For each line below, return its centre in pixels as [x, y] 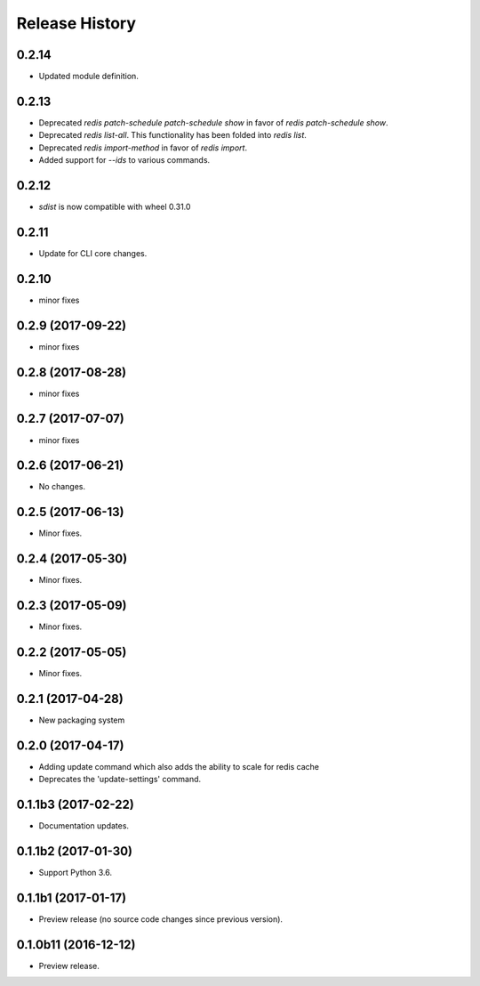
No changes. [62, 487]
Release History [76, 23]
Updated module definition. [89, 77]
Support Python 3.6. [76, 873]
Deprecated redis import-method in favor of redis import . [143, 148]
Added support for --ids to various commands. [124, 160]
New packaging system [82, 720]
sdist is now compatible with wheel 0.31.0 [115, 207]
